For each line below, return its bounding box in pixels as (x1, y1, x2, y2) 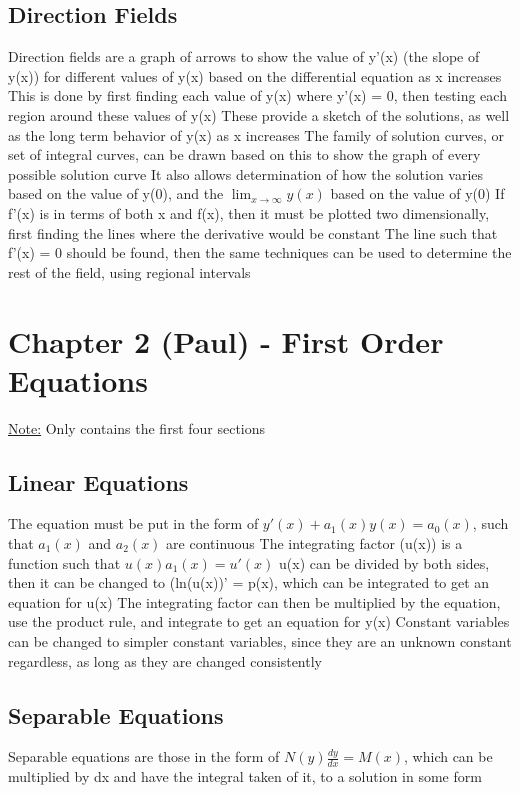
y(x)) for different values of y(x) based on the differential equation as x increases (8, 65, 502, 86)
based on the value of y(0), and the (8, 183, 224, 204)
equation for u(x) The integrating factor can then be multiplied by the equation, (8, 591, 501, 612)
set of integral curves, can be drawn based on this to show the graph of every (8, 144, 481, 165)
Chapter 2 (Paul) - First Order (8, 320, 444, 361)
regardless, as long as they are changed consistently (8, 650, 322, 671)
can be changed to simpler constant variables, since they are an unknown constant (8, 631, 512, 651)
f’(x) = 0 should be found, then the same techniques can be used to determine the (8, 242, 512, 263)
